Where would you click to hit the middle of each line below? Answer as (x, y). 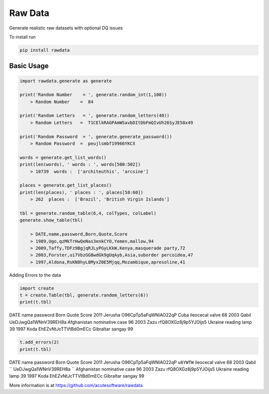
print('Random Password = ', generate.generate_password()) (96, 136)
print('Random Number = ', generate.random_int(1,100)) (93, 95)
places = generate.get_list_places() (66, 185)
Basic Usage (29, 66)
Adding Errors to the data (35, 275)
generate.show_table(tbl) (51, 220)
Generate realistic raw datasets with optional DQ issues (66, 28)
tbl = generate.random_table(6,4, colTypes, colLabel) (88, 213)
